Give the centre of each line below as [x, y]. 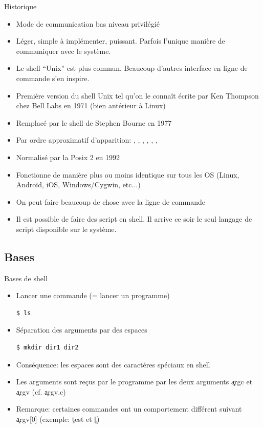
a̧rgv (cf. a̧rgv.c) [41, 391]
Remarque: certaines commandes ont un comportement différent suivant [129, 409]
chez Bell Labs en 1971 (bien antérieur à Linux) [91, 105]
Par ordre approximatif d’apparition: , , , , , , [87, 140]
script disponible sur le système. [66, 229]
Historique [20, 6]
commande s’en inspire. [53, 78]
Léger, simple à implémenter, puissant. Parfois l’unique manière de [120, 41]
